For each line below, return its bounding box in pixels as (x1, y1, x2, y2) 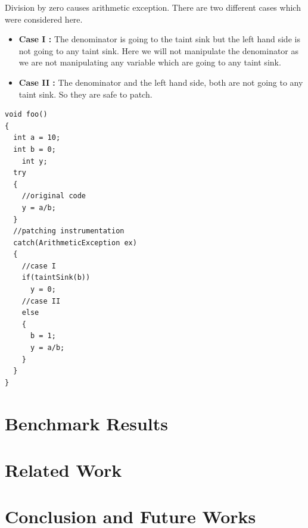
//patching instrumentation (13, 227, 125, 236)
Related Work (5, 457, 122, 482)
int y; (21, 157, 48, 165)
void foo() (5, 110, 48, 119)
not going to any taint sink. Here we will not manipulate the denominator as (18, 44, 299, 57)
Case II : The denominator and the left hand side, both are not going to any (18, 76, 303, 88)
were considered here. (5, 13, 83, 25)
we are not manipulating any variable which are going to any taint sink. (18, 56, 281, 68)
